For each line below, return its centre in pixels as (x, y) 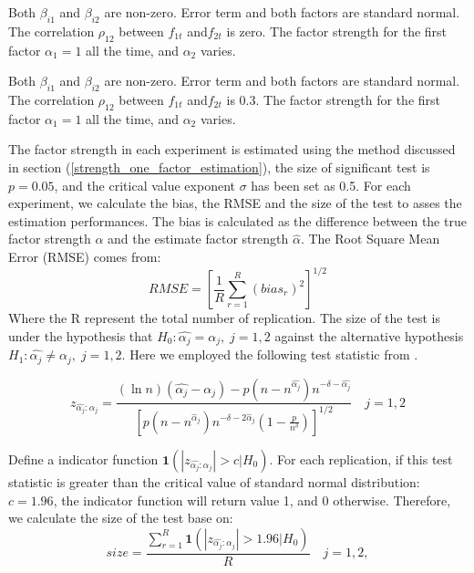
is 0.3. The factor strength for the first (334, 99)
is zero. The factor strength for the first (337, 31)
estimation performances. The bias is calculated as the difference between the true (237, 220)
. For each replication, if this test (361, 458)
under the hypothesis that (81, 335)
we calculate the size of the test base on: (121, 518)
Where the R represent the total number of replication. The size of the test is (224, 318)
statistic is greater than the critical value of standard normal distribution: (214, 481)
